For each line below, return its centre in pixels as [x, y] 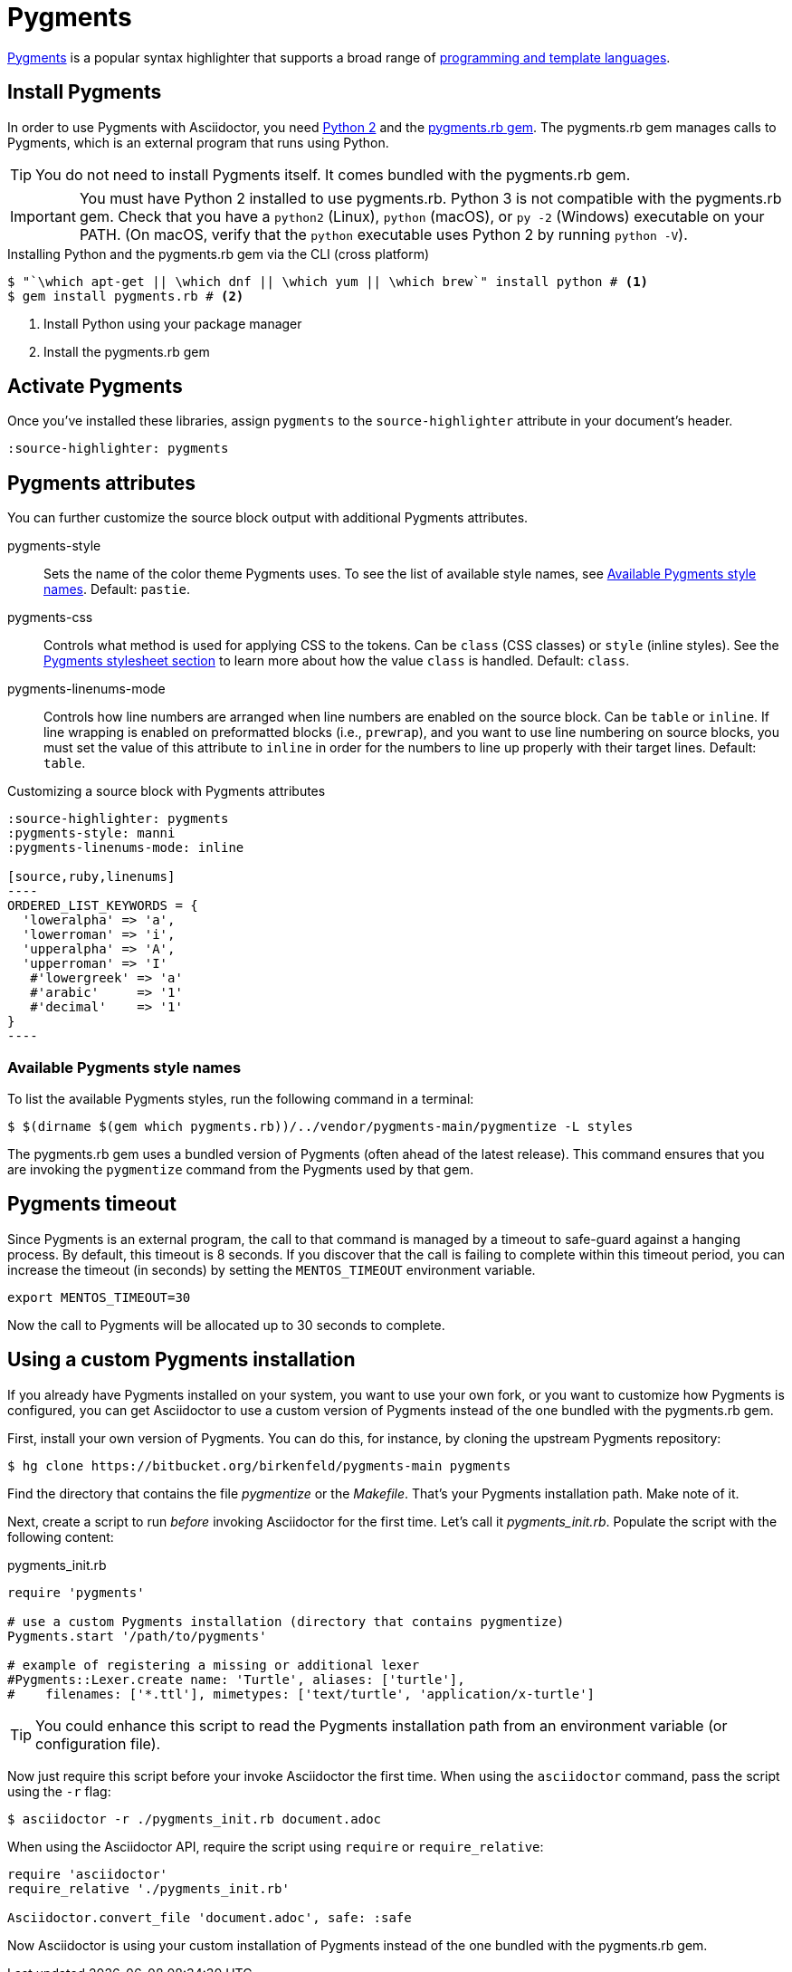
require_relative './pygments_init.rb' [148, 1888]
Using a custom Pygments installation [181, 1360]
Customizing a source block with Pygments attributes [167, 791]
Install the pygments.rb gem [127, 351]
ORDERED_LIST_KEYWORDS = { [103, 906]
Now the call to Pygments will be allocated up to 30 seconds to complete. [226, 1325]
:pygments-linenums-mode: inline [126, 848]
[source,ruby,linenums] [91, 877]
